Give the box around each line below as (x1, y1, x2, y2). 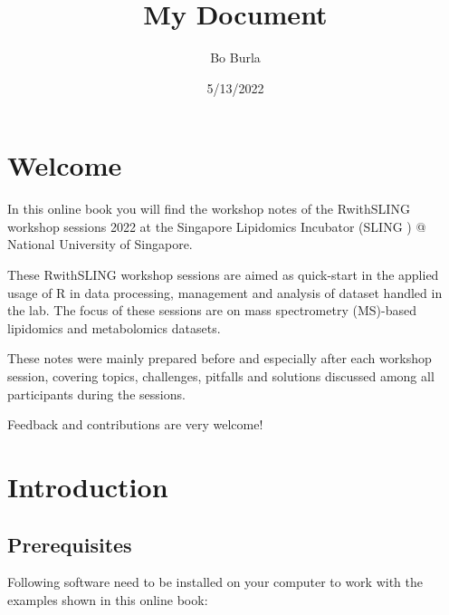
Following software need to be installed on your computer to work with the (7, 572, 424, 591)
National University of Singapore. (7, 235, 193, 254)
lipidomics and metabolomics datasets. (7, 318, 221, 337)
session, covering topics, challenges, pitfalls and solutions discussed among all (7, 367, 435, 385)
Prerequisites (7, 530, 132, 558)
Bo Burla (210, 48, 261, 67)
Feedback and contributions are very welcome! (7, 415, 263, 434)
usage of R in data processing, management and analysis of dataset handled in (7, 283, 443, 302)
